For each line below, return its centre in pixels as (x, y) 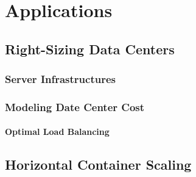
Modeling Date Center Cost (75, 107)
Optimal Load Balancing (57, 132)
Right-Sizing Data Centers (90, 49)
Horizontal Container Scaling (98, 164)
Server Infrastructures (60, 79)
